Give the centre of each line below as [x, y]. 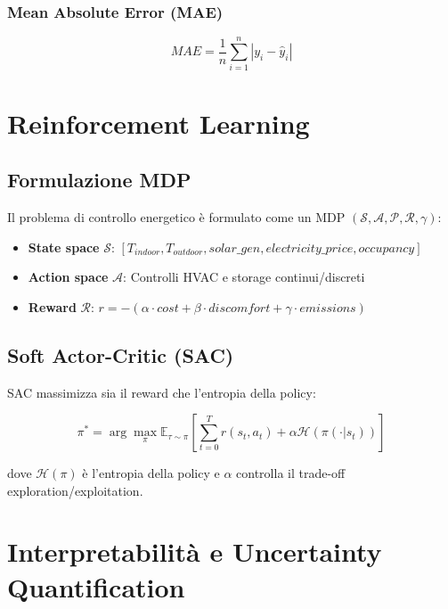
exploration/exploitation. [75, 490]
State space [64, 247]
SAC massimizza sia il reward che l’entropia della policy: [162, 392]
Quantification [96, 586]
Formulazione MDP [99, 180]
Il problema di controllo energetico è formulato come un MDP [176, 216]
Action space [68, 277]
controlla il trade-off [291, 473]
